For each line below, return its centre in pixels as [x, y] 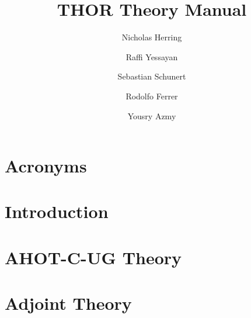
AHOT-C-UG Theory [93, 257]
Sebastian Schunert [152, 76]
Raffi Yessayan [152, 56]
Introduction [57, 211]
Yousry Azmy [152, 115]
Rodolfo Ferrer [152, 96]
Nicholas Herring [152, 37]
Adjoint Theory [68, 303]
